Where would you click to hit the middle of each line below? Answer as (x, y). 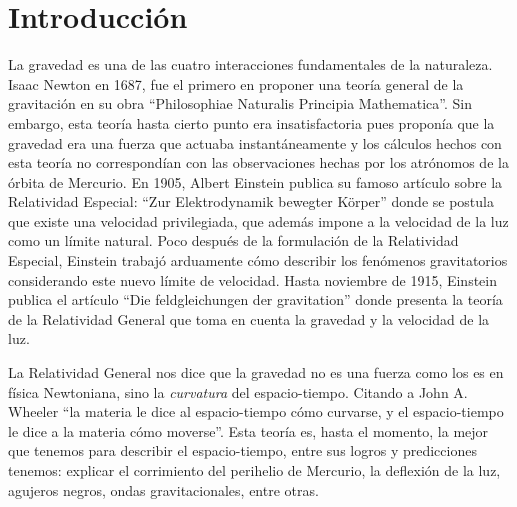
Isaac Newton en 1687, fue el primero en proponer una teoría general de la (236, 83)
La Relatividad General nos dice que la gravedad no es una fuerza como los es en (256, 372)
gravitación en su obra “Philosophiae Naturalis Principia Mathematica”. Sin (240, 103)
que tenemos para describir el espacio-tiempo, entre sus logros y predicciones (242, 450)
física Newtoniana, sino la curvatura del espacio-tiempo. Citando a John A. (238, 391)
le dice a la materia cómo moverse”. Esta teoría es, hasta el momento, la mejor (248, 430)
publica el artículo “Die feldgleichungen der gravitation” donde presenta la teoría (255, 299)
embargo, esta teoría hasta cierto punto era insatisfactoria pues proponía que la (251, 122)
